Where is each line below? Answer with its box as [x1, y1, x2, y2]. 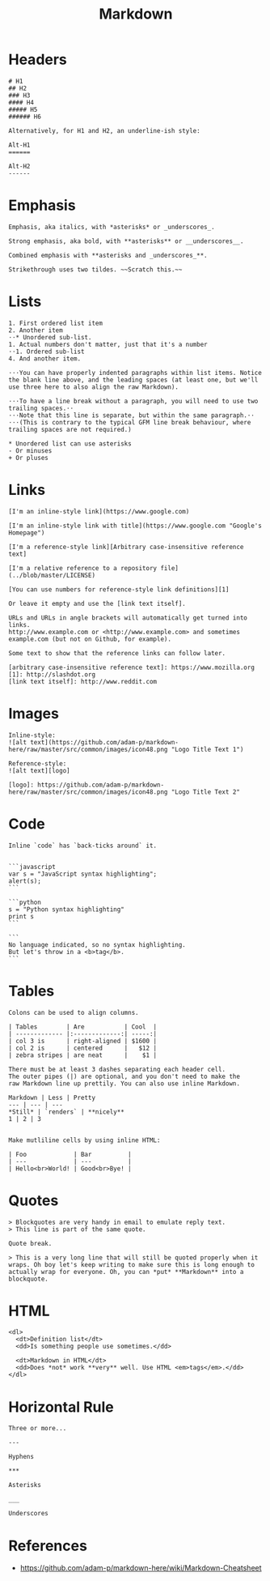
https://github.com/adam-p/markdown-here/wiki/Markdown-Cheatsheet [19, 1563, 262, 1573]
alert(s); [8, 876, 42, 885]
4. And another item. [8, 354, 82, 363]
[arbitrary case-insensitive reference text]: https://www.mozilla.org [8, 663, 255, 671]
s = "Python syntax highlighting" [8, 905, 125, 914]
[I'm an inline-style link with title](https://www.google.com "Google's [8, 522, 263, 530]
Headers [8, 50, 67, 69]
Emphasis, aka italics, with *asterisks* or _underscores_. [8, 223, 216, 231]
